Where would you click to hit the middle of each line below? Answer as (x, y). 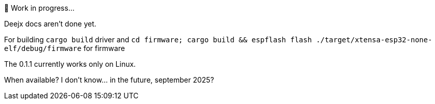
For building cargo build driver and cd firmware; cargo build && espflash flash (158, 40)
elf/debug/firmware (43, 48)
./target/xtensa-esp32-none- (374, 40)
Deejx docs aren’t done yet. (50, 24)
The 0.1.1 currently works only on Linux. (70, 64)
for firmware (104, 48)
